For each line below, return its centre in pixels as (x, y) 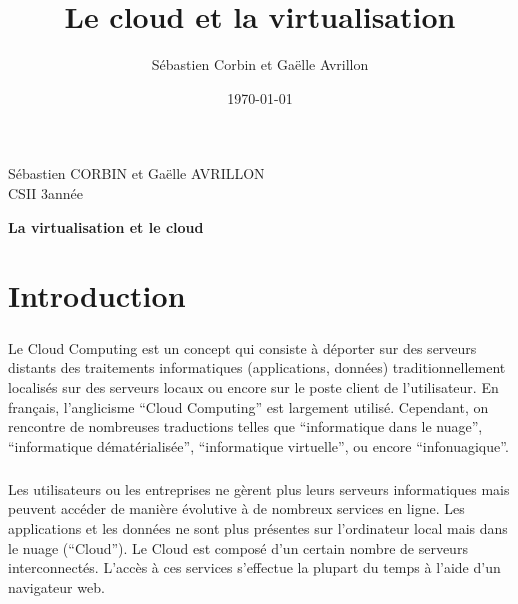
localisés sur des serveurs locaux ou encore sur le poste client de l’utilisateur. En (253, 387)
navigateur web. (56, 586)
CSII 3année (46, 192)
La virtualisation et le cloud (106, 226)
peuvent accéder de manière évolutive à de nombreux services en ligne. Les (236, 508)
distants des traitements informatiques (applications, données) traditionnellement (257, 367)
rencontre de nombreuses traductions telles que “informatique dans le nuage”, (245, 426)
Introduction (97, 295)
